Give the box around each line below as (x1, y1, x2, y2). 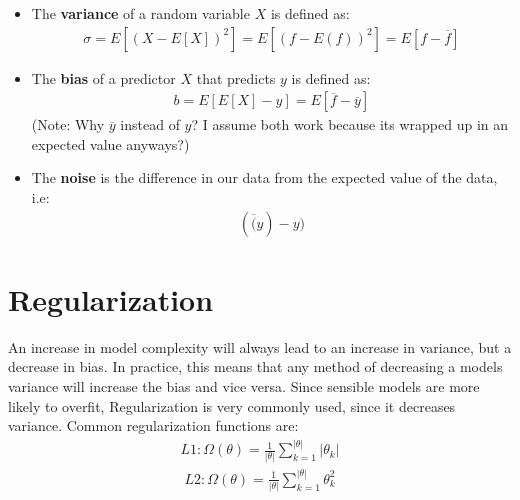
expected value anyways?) (31, 133, 190, 154)
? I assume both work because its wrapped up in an (191, 114, 509, 135)
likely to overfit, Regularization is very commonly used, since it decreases (8, 395, 456, 416)
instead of (120, 114, 180, 135)
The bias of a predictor (31, 67, 176, 88)
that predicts (196, 67, 276, 88)
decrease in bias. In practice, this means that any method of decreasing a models (8, 356, 503, 377)
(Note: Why (31, 114, 105, 135)
